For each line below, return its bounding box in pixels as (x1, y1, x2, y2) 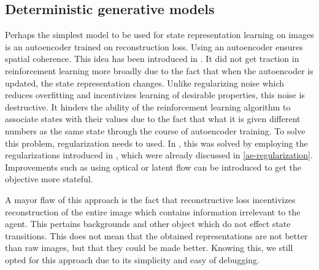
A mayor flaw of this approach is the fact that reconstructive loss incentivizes (5, 193, 296, 206)
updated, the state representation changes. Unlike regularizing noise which (5, 76, 285, 89)
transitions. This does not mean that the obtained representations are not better (5, 229, 308, 242)
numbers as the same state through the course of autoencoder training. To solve (5, 124, 306, 137)
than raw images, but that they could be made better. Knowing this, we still (5, 241, 293, 254)
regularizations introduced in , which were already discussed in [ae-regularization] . (5, 148, 313, 161)
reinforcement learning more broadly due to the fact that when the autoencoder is (5, 64, 313, 77)
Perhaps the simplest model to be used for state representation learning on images (5, 28, 314, 41)
